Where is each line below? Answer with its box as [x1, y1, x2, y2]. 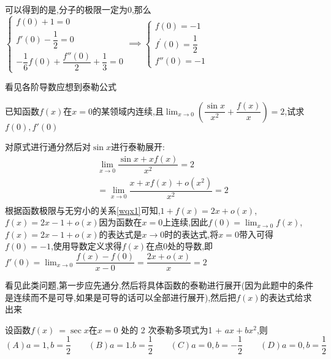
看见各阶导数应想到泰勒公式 [5, 80, 116, 93]
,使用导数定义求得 [50, 240, 122, 252]
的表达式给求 [260, 290, 312, 303]
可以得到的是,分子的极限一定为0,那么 [5, 3, 151, 15]
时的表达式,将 [164, 227, 219, 240]
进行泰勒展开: [110, 140, 165, 153]
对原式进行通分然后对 [5, 140, 91, 153]
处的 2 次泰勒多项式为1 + [121, 323, 223, 336]
